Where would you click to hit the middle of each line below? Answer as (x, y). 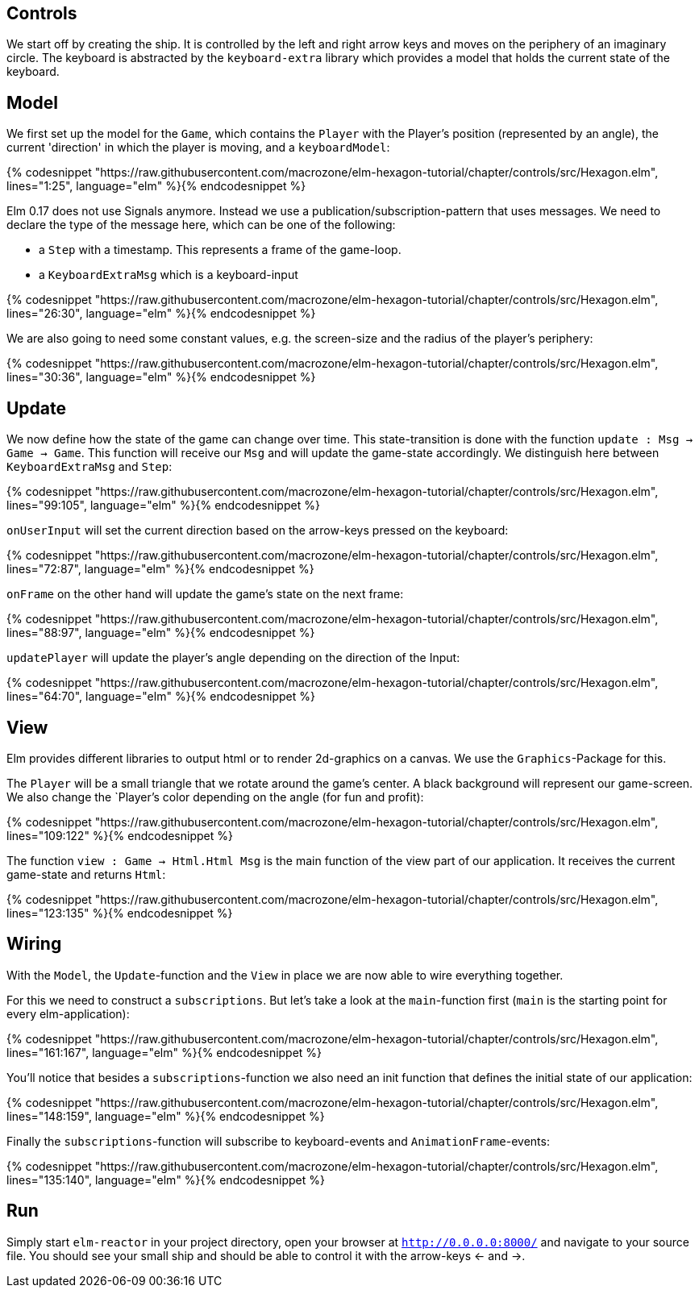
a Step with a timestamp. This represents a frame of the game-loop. (220, 250)
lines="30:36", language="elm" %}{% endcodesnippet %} (161, 377)
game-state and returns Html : (86, 874)
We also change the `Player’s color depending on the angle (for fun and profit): (215, 797)
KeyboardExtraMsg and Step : (89, 467)
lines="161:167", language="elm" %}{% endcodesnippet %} (164, 1052)
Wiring (34, 944)
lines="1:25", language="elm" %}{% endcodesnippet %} (156, 186)
